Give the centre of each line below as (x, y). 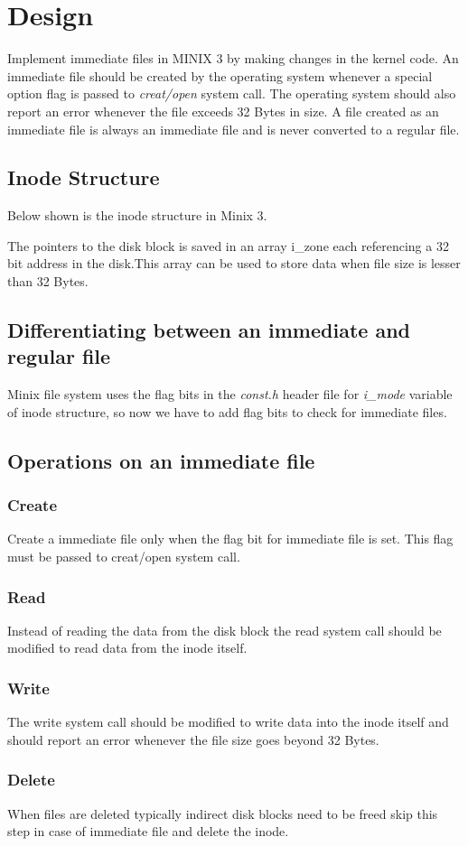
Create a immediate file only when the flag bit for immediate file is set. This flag (230, 539)
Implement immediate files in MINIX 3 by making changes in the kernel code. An (233, 58)
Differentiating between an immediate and (209, 330)
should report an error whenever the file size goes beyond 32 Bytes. (193, 739)
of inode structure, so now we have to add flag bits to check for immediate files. (227, 411)
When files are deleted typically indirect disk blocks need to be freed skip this (223, 813)
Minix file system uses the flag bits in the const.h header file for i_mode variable (230, 394)
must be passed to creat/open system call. (124, 557)
